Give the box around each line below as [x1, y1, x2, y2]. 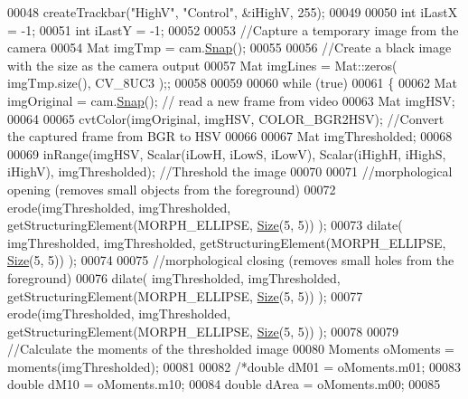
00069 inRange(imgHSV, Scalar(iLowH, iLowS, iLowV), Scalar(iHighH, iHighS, [7, 144, 446, 163]
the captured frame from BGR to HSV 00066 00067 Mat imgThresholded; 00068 [7, 127, 453, 146]
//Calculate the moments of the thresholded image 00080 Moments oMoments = [7, 339, 454, 358]
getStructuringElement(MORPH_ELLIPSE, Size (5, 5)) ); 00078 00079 [7, 321, 398, 340]
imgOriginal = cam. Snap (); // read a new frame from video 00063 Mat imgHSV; [7, 90, 455, 109]
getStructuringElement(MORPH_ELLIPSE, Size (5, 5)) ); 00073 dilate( [7, 215, 403, 234]
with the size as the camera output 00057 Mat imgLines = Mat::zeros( [7, 55, 398, 74]
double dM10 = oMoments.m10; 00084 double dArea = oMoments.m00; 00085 [7, 375, 441, 394]
